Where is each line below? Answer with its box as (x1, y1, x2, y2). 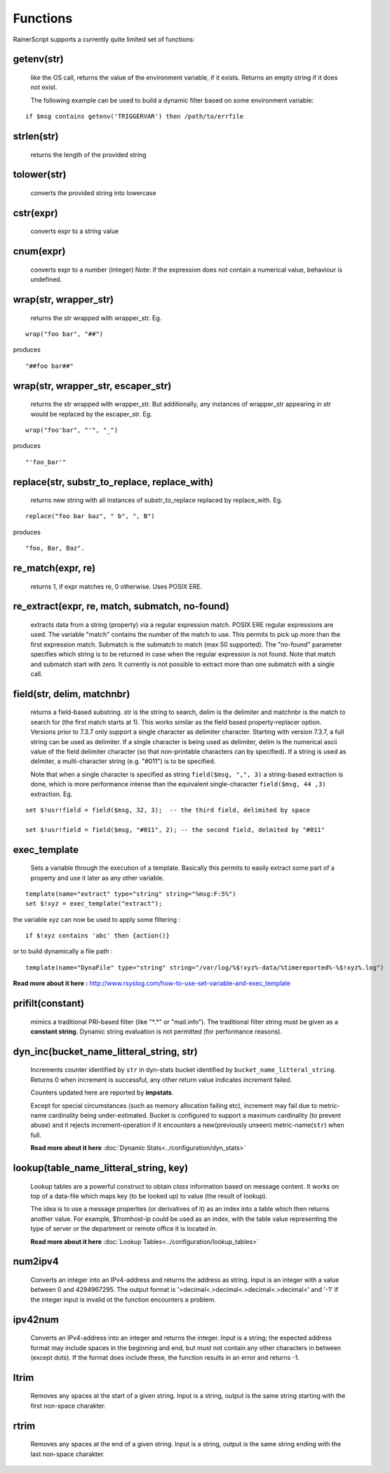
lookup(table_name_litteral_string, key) (13, 1162, 189, 1174)
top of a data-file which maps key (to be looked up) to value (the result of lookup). (30, 1192, 268, 1200)
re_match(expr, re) (13, 562, 96, 574)
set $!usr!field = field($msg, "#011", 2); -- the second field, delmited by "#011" (25, 826, 325, 833)
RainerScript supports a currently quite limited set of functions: (13, 35, 195, 44)
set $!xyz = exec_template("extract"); (25, 899, 163, 908)
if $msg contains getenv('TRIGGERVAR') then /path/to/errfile (25, 112, 244, 121)
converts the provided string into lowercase (30, 188, 157, 197)
